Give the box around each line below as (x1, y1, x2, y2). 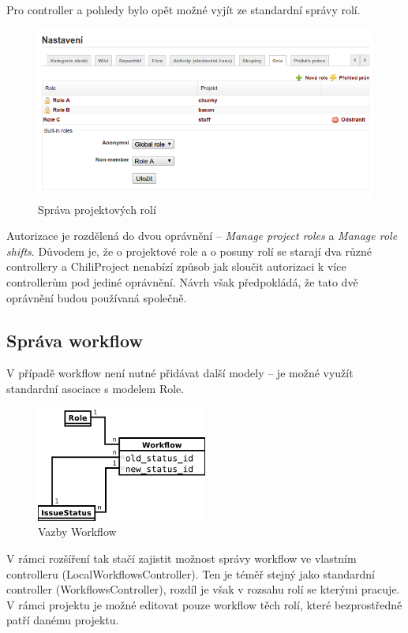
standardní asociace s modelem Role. (6, 380, 185, 396)
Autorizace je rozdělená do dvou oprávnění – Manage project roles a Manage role (6, 227, 398, 244)
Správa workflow (6, 328, 143, 352)
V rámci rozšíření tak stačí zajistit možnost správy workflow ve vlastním (6, 550, 357, 567)
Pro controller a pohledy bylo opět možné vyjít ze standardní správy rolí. (6, 2, 361, 17)
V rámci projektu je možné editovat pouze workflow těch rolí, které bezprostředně (6, 596, 402, 612)
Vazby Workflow (38, 523, 117, 540)
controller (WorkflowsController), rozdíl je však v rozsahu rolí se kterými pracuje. (6, 581, 400, 597)
